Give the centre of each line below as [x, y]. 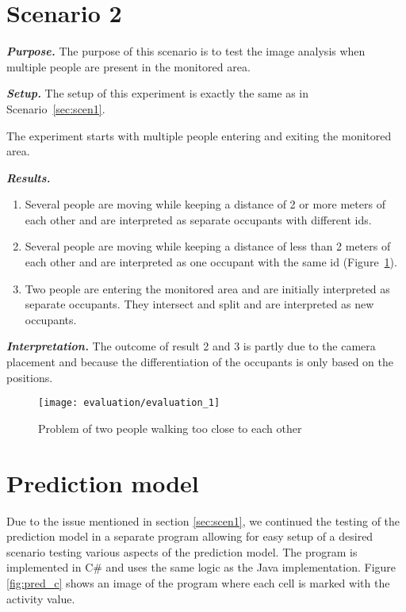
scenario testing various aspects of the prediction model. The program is [182, 551]
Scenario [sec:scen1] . [56, 108]
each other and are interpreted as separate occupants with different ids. [198, 219]
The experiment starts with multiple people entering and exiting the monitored [199, 135]
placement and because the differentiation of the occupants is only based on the [200, 362]
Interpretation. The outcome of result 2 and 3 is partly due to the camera [191, 346]
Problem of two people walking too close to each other [170, 428]
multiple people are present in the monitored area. [128, 66]
